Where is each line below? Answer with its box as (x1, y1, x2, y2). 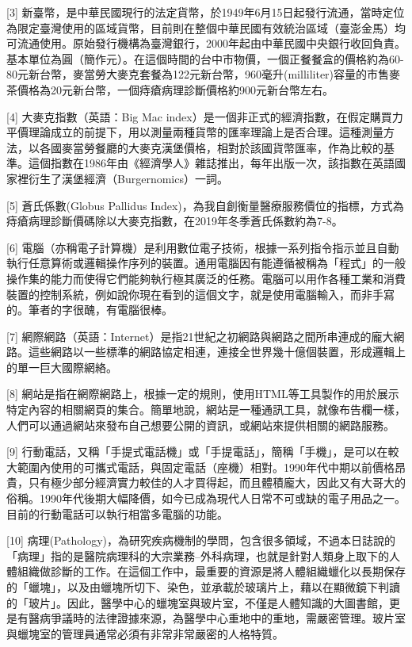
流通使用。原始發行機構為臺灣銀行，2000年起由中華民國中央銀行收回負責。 (17, 35, 406, 52)
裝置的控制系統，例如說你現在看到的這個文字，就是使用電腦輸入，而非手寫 (6, 285, 395, 302)
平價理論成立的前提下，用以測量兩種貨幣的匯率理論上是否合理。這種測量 (6, 124, 383, 140)
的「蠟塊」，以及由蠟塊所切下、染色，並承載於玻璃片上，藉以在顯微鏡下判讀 (6, 579, 400, 595)
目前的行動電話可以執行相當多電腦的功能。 (6, 505, 228, 522)
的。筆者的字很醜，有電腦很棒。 (6, 301, 173, 318)
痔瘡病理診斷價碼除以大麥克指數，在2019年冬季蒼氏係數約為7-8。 (6, 212, 343, 229)
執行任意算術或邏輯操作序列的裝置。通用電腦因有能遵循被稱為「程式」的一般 (6, 255, 406, 271)
